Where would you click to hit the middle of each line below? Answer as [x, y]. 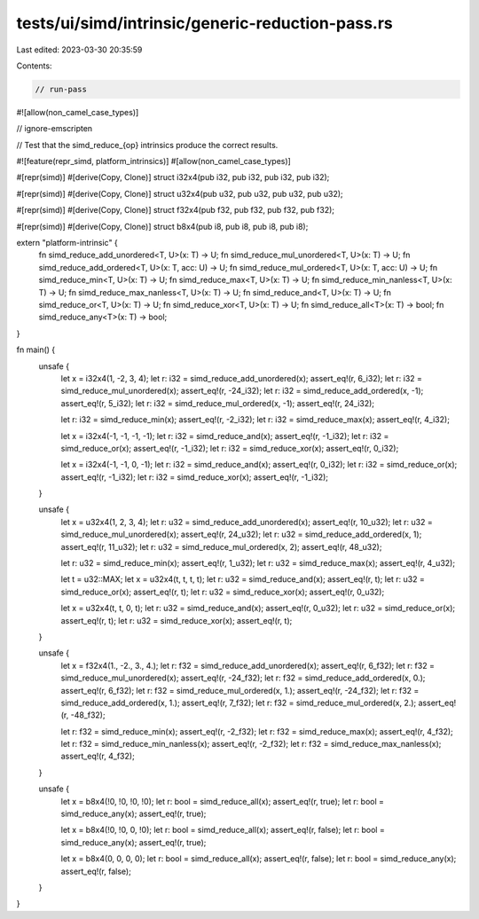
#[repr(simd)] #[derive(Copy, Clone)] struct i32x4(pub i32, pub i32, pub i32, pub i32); [173, 177]
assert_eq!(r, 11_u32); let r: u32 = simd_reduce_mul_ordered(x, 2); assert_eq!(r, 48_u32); [221, 546]
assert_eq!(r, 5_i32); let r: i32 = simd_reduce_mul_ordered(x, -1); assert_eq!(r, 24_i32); [218, 403]
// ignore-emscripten [55, 129]
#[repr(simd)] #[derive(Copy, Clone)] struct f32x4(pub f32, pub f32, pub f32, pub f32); [176, 210]
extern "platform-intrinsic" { [67, 243]
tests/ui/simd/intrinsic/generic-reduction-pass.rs [205, 23]
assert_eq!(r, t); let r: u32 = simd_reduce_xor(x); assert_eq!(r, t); [177, 620]
